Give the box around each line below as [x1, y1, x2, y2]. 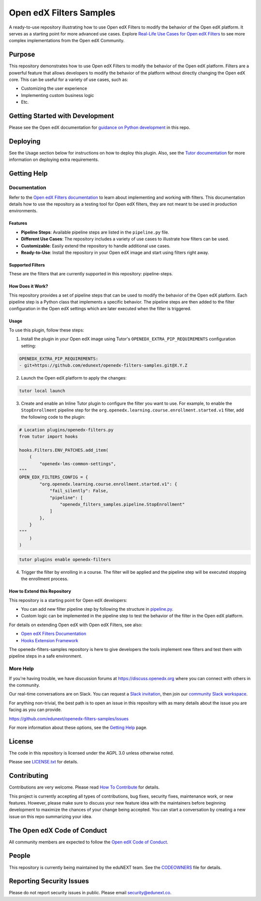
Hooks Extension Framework [21, 637, 78, 643]
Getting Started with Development [9, 112, 114, 120]
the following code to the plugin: [21, 414, 86, 420]
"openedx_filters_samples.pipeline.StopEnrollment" [59, 502, 185, 507]
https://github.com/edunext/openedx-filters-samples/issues [9, 715, 129, 722]
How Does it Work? [9, 284, 48, 289]
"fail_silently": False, [49, 488, 109, 494]
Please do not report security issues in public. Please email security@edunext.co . [9, 890, 172, 896]
